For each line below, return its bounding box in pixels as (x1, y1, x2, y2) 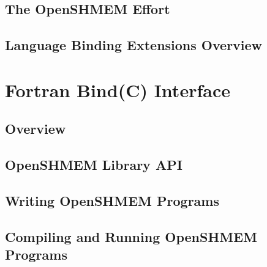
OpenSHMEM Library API (5, 155, 182, 174)
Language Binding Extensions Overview (5, 35, 263, 54)
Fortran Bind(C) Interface (5, 77, 230, 102)
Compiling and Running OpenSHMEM (5, 227, 258, 246)
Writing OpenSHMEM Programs (5, 191, 220, 210)
